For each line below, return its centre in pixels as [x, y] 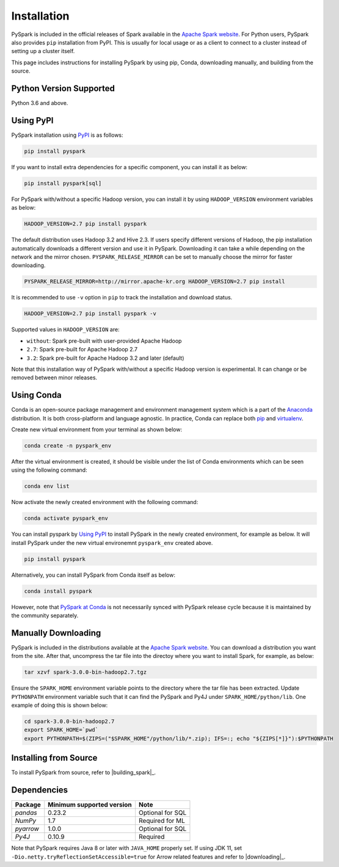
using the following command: [49, 470]
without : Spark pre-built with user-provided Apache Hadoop [104, 341]
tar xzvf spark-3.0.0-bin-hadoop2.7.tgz [85, 672]
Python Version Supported [63, 88]
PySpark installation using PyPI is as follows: [67, 135]
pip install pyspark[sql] [63, 183]
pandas [26, 813]
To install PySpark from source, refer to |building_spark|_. [83, 772]
